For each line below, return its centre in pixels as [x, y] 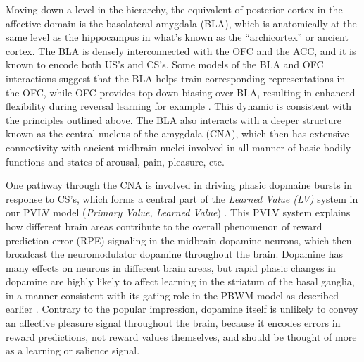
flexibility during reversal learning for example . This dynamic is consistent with [178, 106]
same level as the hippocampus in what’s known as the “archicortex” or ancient [177, 37]
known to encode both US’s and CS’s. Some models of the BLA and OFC [165, 64]
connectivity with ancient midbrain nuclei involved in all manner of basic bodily [178, 147]
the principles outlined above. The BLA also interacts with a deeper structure [174, 119]
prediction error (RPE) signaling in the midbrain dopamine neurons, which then [179, 240]
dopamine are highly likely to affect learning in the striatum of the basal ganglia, [180, 281]
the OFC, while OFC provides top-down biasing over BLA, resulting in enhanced [181, 92]
